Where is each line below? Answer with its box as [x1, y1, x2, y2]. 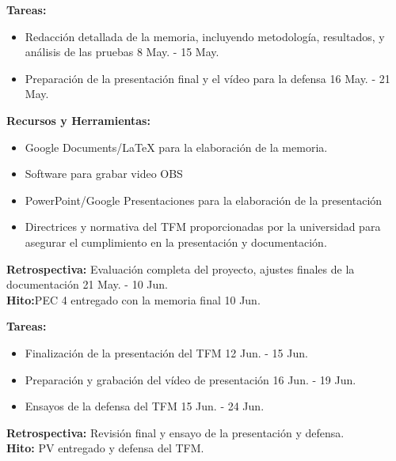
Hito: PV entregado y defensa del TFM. [6, 440, 204, 456]
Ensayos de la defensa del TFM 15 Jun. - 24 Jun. [25, 398, 265, 414]
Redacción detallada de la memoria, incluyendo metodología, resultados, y [25, 28, 385, 44]
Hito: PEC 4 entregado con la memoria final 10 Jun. [6, 291, 261, 308]
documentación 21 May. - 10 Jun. [6, 276, 168, 293]
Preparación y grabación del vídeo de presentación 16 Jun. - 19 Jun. [25, 371, 356, 387]
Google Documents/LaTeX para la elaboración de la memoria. [25, 138, 328, 155]
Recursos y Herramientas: [6, 111, 150, 128]
